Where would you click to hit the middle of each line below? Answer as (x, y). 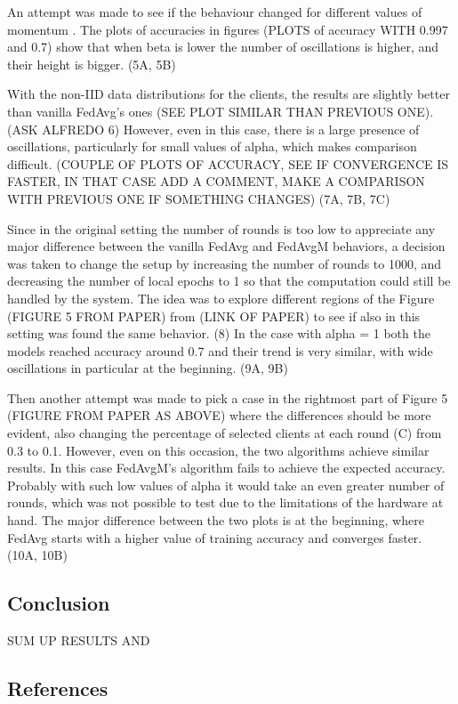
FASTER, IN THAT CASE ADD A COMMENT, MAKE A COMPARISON (216, 181)
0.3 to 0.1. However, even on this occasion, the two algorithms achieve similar (218, 450)
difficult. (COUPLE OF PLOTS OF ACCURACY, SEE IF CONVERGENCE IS (228, 163)
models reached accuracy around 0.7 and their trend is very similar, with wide (220, 350)
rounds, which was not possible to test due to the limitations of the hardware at (225, 502)
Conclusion (59, 603)
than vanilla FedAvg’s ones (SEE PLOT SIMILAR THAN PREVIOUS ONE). (221, 111)
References (58, 688)
